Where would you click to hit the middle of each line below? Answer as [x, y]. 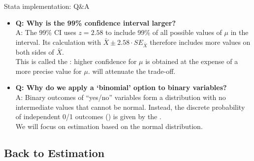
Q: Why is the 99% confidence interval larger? [96, 22]
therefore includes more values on [200, 42]
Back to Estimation [54, 152]
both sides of [35, 51]
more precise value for [48, 71]
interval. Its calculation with [58, 42]
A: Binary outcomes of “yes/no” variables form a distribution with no [121, 97]
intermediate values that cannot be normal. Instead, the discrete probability [130, 107]
